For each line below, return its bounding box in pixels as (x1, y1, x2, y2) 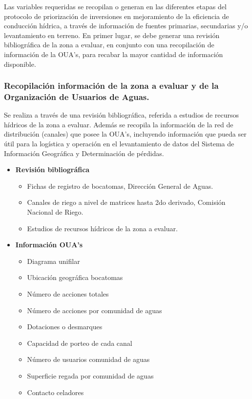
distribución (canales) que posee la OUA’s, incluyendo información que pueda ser (4, 129, 247, 139)
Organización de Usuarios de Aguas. (4, 91, 149, 102)
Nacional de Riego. (27, 207, 84, 217)
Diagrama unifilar (27, 256, 80, 266)
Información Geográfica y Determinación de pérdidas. (4, 148, 164, 158)
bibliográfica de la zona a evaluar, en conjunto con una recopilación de (4, 40, 214, 50)
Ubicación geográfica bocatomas (27, 272, 123, 282)
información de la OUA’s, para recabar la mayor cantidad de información (4, 49, 223, 59)
